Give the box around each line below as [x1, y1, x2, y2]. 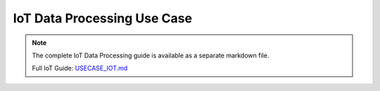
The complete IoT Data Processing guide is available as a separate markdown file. [32, 51, 270, 59]
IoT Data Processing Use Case [13, 10, 193, 26]
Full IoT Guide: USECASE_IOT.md [32, 64, 128, 73]
